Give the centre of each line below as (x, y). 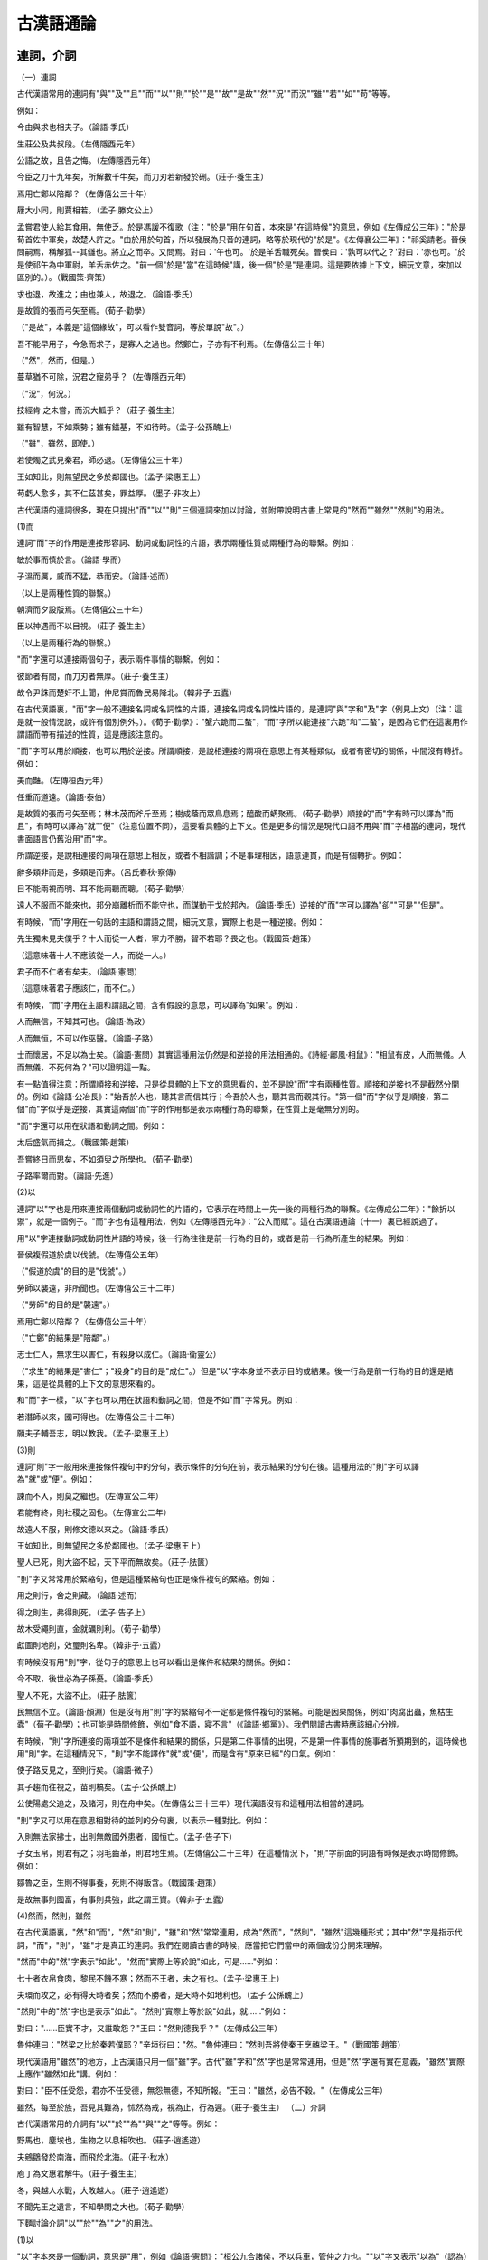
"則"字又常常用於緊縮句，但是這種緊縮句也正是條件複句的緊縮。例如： (147, 1578)
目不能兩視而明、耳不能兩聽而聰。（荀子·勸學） (103, 888)
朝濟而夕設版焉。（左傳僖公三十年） (82, 609)
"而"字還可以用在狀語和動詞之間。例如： (92, 1125)
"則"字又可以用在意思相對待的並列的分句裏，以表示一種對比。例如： (143, 1820)
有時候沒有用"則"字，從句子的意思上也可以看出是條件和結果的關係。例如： (155, 1662)
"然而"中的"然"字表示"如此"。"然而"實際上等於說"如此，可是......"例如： (149, 1962)
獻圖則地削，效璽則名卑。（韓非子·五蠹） (91, 1645)
